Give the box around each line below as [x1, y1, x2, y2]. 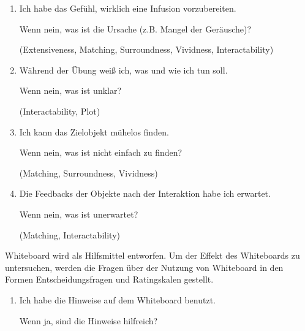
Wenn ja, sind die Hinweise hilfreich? [19, 314, 158, 327]
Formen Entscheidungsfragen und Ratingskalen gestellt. [5, 273, 214, 286]
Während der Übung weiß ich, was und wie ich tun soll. [19, 63, 228, 76]
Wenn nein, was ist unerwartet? [19, 207, 138, 220]
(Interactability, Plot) [19, 104, 100, 117]
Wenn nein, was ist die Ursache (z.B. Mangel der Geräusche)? [19, 22, 252, 35]
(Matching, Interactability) [19, 228, 120, 241]
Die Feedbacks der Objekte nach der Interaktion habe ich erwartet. [19, 187, 271, 200]
